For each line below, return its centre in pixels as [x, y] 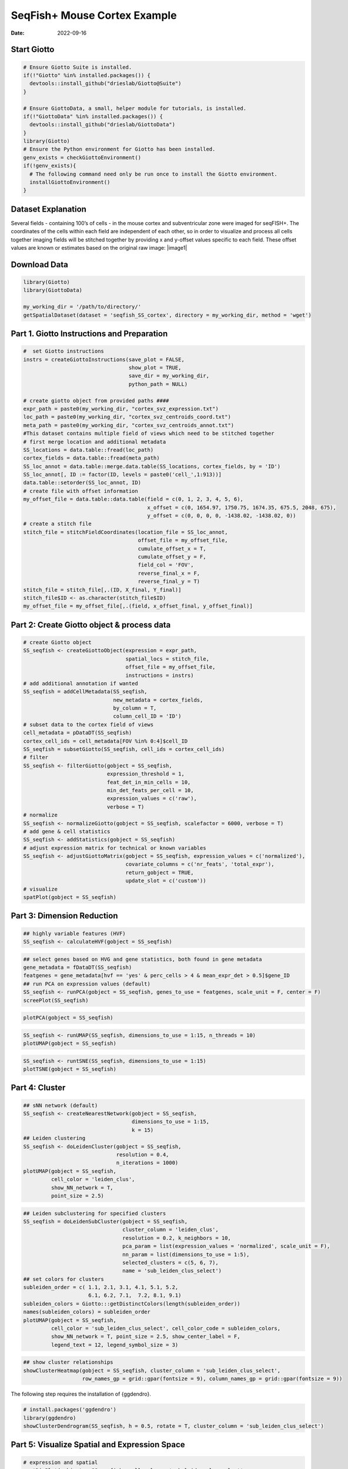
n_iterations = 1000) [147, 1163]
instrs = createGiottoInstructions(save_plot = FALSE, [104, 359]
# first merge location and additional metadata [95, 442]
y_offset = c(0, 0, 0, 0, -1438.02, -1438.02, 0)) [222, 516]
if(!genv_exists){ [50, 166]
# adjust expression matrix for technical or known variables [115, 848]
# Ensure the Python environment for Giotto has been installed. [119, 149]
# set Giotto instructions [63, 351]
